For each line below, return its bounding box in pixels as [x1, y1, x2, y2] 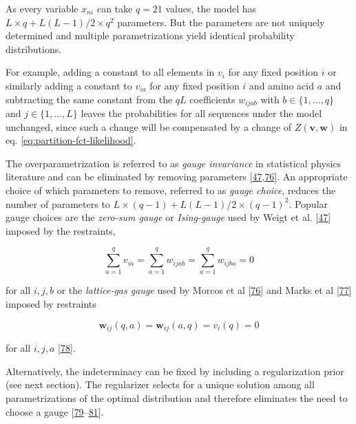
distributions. [6, 41, 62, 56]
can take [96, 1, 133, 15]
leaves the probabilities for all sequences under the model [81, 106, 322, 120]
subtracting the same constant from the [6, 92, 173, 106]
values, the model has [165, 1, 257, 15]
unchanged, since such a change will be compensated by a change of [6, 119, 292, 134]
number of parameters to [6, 196, 110, 211]
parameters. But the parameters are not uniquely [117, 14, 325, 29]
